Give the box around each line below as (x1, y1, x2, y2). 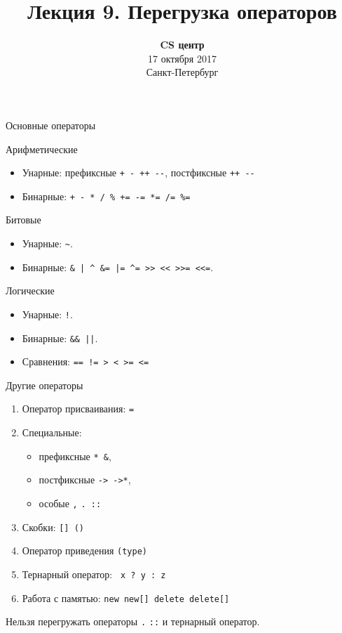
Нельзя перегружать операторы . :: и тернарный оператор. (6, 614, 260, 629)
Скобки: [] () (22, 519, 84, 534)
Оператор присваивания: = (22, 401, 135, 416)
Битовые (6, 212, 41, 227)
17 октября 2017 (148, 51, 217, 65)
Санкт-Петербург (146, 65, 219, 79)
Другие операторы (6, 377, 83, 392)
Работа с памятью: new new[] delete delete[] (22, 590, 230, 605)
